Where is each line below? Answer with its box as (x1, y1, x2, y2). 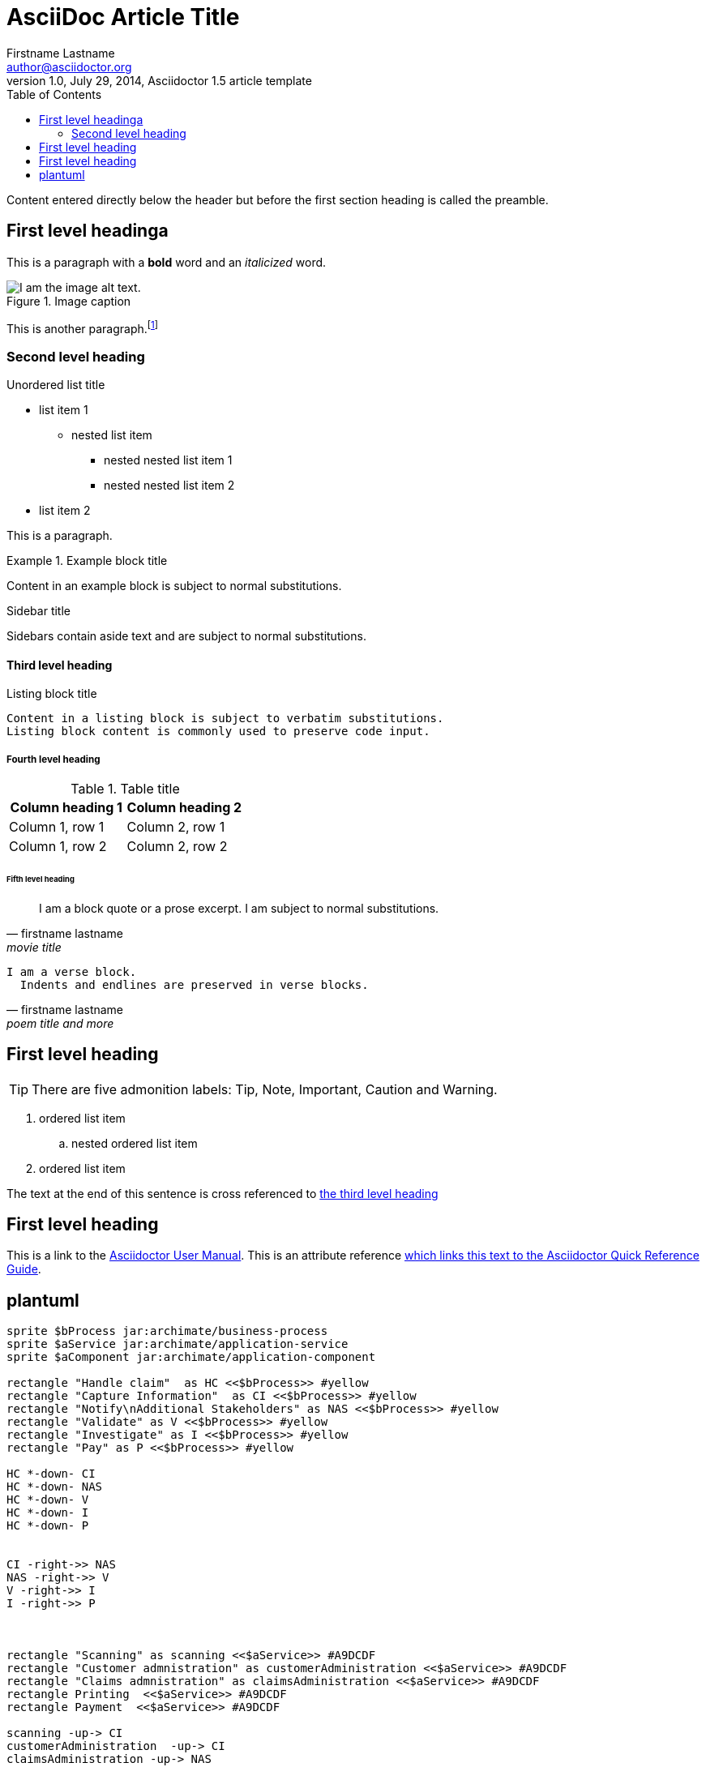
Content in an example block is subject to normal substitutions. (6, 579, 342, 593)
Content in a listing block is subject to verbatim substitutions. (6, 712, 444, 725)
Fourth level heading (6, 753, 101, 765)
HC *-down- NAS (6, 1480, 103, 1494)
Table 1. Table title (71, 781, 180, 797)
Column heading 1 (10, 799, 122, 815)
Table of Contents (6, 87, 102, 101)
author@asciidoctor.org (6, 59, 132, 74)
